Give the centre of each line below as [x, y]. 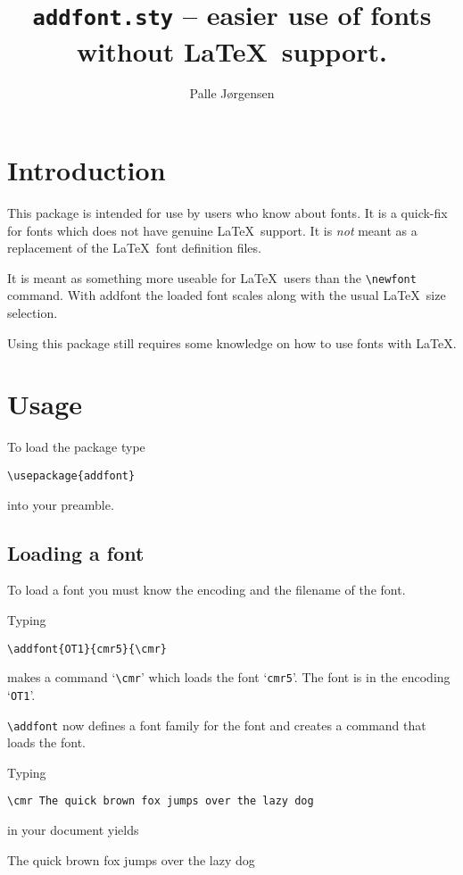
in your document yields [73, 830]
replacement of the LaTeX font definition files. [134, 248]
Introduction [87, 170]
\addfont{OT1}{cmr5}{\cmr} [87, 649]
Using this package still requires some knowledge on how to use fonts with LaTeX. [232, 342]
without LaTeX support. [232, 50]
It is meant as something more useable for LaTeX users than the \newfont [212, 277]
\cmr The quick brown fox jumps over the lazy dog [161, 801]
